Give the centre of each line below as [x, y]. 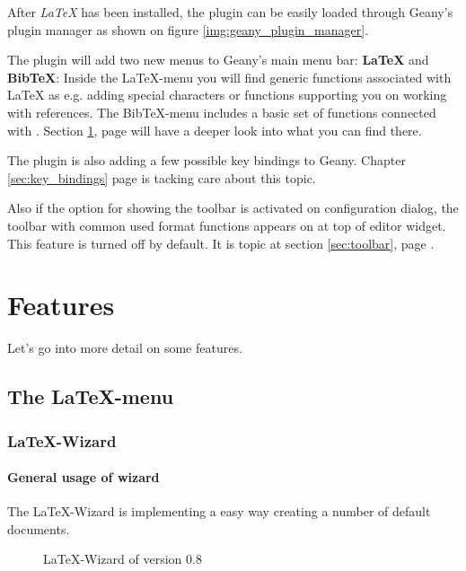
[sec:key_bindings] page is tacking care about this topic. [162, 177]
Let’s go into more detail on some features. [125, 348]
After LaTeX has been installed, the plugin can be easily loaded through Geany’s [230, 12]
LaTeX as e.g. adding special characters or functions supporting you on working [227, 95]
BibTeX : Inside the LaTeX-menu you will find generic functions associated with [229, 77]
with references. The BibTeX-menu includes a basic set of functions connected [222, 112]
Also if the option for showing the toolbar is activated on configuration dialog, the [233, 208]
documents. [39, 528]
